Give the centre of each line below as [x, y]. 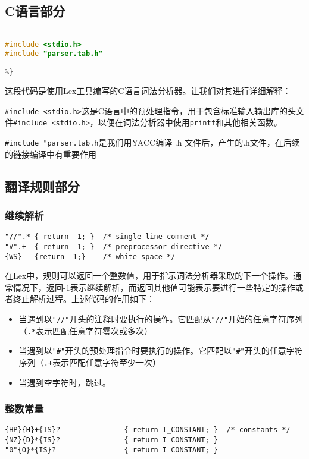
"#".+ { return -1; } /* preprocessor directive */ [114, 246]
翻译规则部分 [42, 186]
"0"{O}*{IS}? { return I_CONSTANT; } [111, 450]
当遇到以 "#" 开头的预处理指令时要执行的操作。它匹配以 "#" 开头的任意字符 [161, 350]
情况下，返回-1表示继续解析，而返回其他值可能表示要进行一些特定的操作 [154, 287]
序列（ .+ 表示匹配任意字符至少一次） [90, 362]
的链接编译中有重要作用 [51, 154]
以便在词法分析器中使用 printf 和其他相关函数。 [190, 122]
